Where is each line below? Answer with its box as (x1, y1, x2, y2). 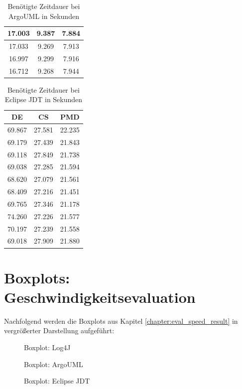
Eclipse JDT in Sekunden (4, 94, 83, 105)
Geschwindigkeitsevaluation (4, 286, 196, 307)
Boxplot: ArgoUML (24, 359, 83, 369)
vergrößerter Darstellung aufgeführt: (4, 325, 115, 336)
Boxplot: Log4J (24, 342, 71, 353)
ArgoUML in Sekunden (8, 10, 79, 21)
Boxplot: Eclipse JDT (24, 376, 90, 386)
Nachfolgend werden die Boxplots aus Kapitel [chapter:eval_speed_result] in (4, 315, 238, 326)
